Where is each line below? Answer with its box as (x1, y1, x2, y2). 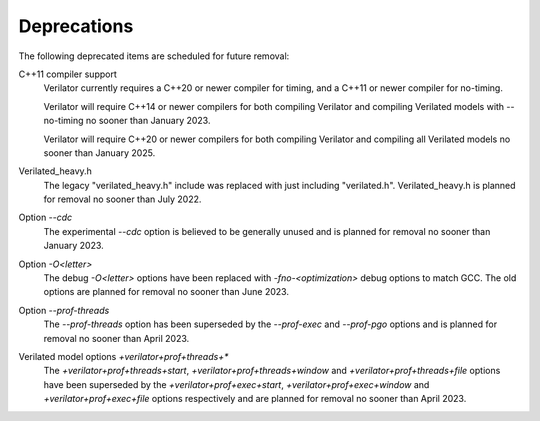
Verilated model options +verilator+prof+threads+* (18, 350, 229, 362)
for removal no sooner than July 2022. (43, 193, 202, 205)
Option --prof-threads (18, 304, 110, 316)
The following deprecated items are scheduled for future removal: (18, 50, 290, 62)
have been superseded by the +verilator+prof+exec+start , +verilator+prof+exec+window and (43, 378, 430, 390)
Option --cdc (18, 211, 73, 224)
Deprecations (18, 15, 134, 37)
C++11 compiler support (18, 68, 117, 80)
